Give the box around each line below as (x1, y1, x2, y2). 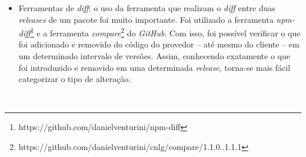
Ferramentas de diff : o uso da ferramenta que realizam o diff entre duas (18, 2, 276, 13)
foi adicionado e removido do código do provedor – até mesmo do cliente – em (18, 38, 300, 50)
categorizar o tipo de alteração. (18, 73, 131, 85)
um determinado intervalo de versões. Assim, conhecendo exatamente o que (18, 50, 290, 62)
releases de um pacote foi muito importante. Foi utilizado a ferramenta (18, 13, 274, 25)
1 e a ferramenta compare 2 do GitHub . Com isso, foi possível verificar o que (30, 25, 301, 39)
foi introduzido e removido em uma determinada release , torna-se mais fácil (18, 61, 291, 73)
